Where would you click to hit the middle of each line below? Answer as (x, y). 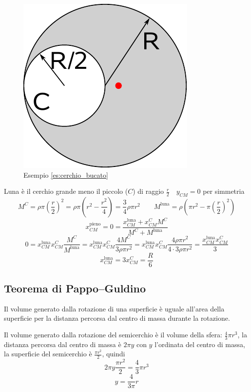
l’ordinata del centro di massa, (200, 344)
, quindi (114, 354)
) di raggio (148, 191)
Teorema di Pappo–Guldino (75, 288)
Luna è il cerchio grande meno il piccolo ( (66, 191)
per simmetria (224, 191)
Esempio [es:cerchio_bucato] (66, 175)
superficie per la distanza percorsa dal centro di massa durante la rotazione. (117, 318)
